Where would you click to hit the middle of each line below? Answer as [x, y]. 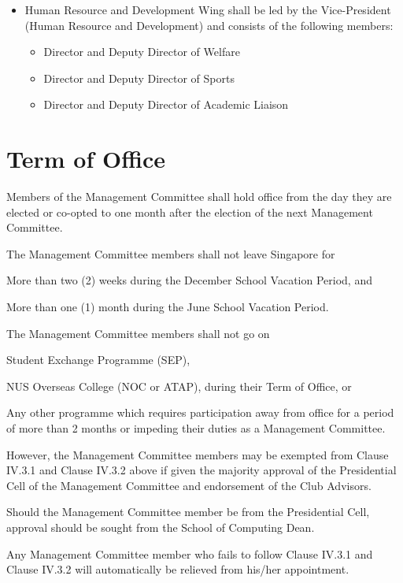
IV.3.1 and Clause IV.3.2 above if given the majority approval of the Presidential [201, 470]
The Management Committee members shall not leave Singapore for [171, 253]
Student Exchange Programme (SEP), [98, 360]
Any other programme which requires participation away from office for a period [200, 412]
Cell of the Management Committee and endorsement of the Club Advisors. [189, 485]
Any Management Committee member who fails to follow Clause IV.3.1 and [190, 553]
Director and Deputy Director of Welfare [142, 52]
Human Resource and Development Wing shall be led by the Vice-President [208, 9]
